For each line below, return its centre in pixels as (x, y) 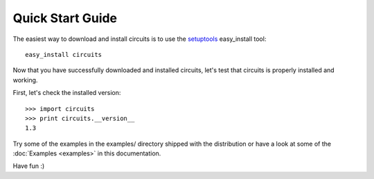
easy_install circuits (64, 54)
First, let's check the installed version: (67, 93)
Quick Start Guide (65, 18)
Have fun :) (29, 166)
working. (25, 80)
